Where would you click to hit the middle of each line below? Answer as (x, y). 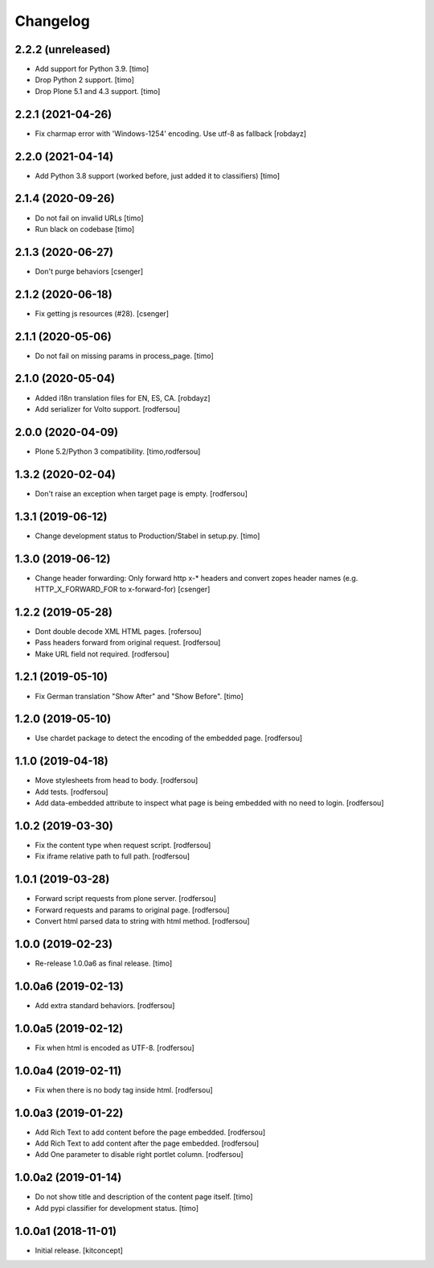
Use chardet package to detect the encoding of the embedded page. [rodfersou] (169, 738)
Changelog (52, 21)
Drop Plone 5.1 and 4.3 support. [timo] (98, 91)
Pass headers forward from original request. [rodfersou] (128, 643)
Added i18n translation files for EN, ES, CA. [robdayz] (123, 397)
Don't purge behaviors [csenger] (89, 271)
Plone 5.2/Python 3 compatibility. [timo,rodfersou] (118, 451)
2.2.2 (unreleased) (63, 49)
